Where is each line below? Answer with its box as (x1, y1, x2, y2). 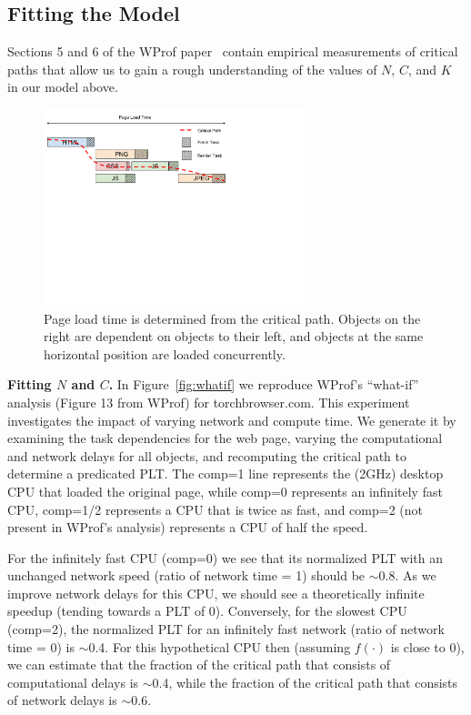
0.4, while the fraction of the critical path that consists (152, 672, 458, 691)
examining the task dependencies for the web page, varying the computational (7, 428, 443, 448)
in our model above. (7, 77, 118, 96)
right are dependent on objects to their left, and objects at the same (44, 327, 424, 346)
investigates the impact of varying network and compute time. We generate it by (7, 410, 456, 429)
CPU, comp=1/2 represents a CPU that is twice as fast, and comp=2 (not (7, 499, 423, 519)
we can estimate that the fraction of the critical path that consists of (7, 655, 391, 674)
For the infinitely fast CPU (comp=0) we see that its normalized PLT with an (7, 548, 444, 567)
